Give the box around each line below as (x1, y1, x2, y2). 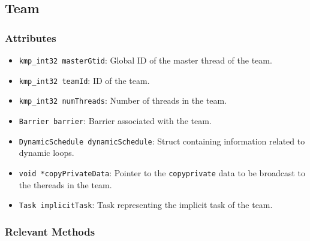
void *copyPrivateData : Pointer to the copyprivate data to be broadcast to (19, 166, 305, 179)
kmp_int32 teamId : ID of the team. (19, 74, 150, 86)
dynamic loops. (19, 146, 74, 159)
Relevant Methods (5, 224, 95, 239)
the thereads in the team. (19, 178, 112, 191)
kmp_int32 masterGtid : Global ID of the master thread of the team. (19, 54, 272, 66)
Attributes (5, 30, 56, 45)
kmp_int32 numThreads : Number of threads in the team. (19, 94, 227, 107)
